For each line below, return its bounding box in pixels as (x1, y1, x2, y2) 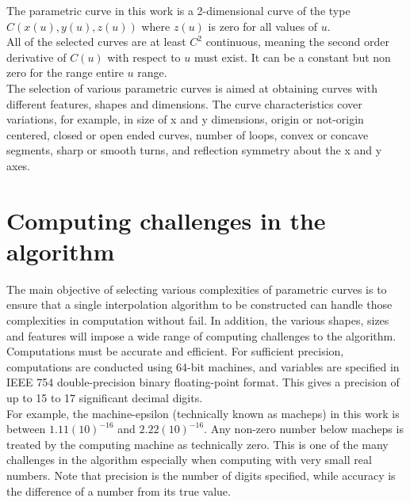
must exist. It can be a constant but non (194, 48, 391, 65)
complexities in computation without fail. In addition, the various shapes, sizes (6, 312, 389, 329)
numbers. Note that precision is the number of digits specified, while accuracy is (6, 466, 396, 483)
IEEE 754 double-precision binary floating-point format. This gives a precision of (6, 374, 400, 390)
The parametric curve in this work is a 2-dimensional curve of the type (6, 2, 351, 18)
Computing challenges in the (6, 203, 326, 236)
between (6, 420, 46, 437)
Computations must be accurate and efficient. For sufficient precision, (6, 343, 344, 359)
